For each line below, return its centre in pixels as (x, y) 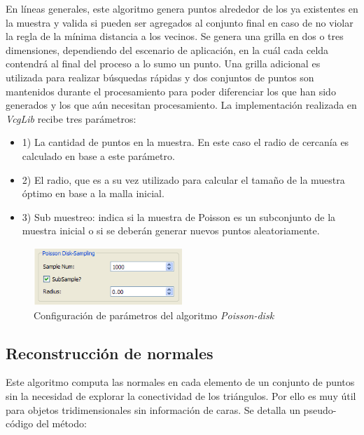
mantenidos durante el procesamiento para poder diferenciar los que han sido (171, 91)
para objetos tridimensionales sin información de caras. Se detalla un (153, 409)
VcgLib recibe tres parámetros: (71, 118)
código (20, 423)
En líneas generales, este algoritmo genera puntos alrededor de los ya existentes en (182, 8)
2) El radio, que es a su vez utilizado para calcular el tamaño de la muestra (183, 179)
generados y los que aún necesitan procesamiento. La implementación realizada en (181, 105)
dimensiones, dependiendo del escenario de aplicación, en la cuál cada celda (167, 49)
